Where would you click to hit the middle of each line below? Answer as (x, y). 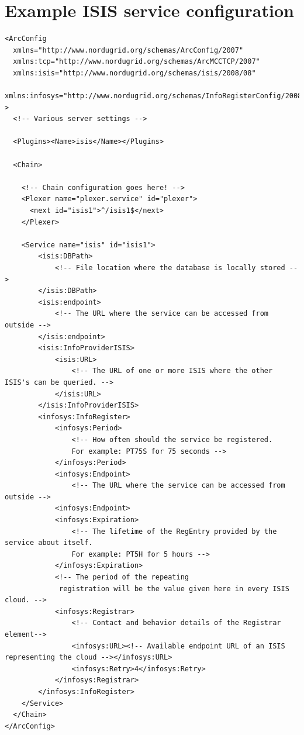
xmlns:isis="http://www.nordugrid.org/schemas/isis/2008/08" (134, 73)
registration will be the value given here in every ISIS (174, 589)
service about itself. (49, 543)
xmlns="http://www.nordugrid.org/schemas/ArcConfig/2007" (128, 50)
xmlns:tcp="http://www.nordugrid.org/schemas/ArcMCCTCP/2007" (137, 62)
